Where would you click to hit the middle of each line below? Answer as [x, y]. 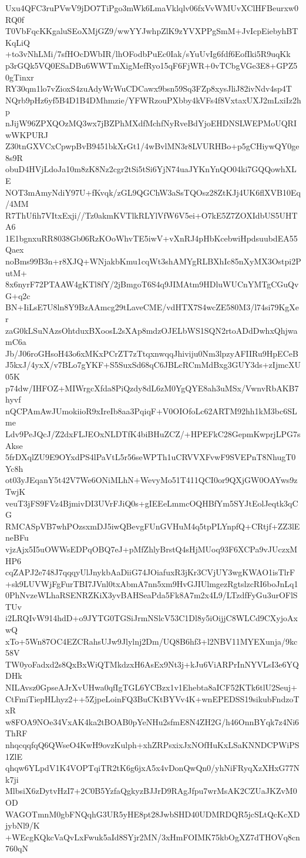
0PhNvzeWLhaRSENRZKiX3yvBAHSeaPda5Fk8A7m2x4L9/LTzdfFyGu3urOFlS [152, 595]
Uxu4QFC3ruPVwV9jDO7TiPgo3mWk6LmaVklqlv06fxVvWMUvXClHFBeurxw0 [152, 8]
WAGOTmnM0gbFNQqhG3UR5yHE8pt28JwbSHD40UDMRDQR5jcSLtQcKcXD [153, 814]
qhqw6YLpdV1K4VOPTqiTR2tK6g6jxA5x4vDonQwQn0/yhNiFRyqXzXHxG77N [153, 768]
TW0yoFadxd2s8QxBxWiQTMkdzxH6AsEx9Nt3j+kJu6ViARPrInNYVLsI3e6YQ [152, 664]
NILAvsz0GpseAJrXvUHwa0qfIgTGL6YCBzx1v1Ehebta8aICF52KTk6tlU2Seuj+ [152, 687]
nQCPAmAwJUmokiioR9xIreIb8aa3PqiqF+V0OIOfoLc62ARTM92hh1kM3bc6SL [151, 410]
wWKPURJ [27, 134]
